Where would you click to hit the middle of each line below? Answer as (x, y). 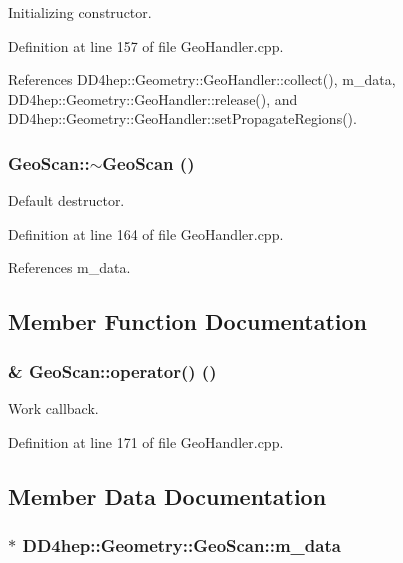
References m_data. (69, 267)
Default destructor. (66, 200)
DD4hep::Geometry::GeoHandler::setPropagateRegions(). (182, 118)
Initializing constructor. (80, 12)
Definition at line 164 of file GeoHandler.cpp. (146, 233)
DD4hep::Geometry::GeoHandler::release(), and (153, 98)
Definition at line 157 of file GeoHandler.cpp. (146, 45)
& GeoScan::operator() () (112, 370)
